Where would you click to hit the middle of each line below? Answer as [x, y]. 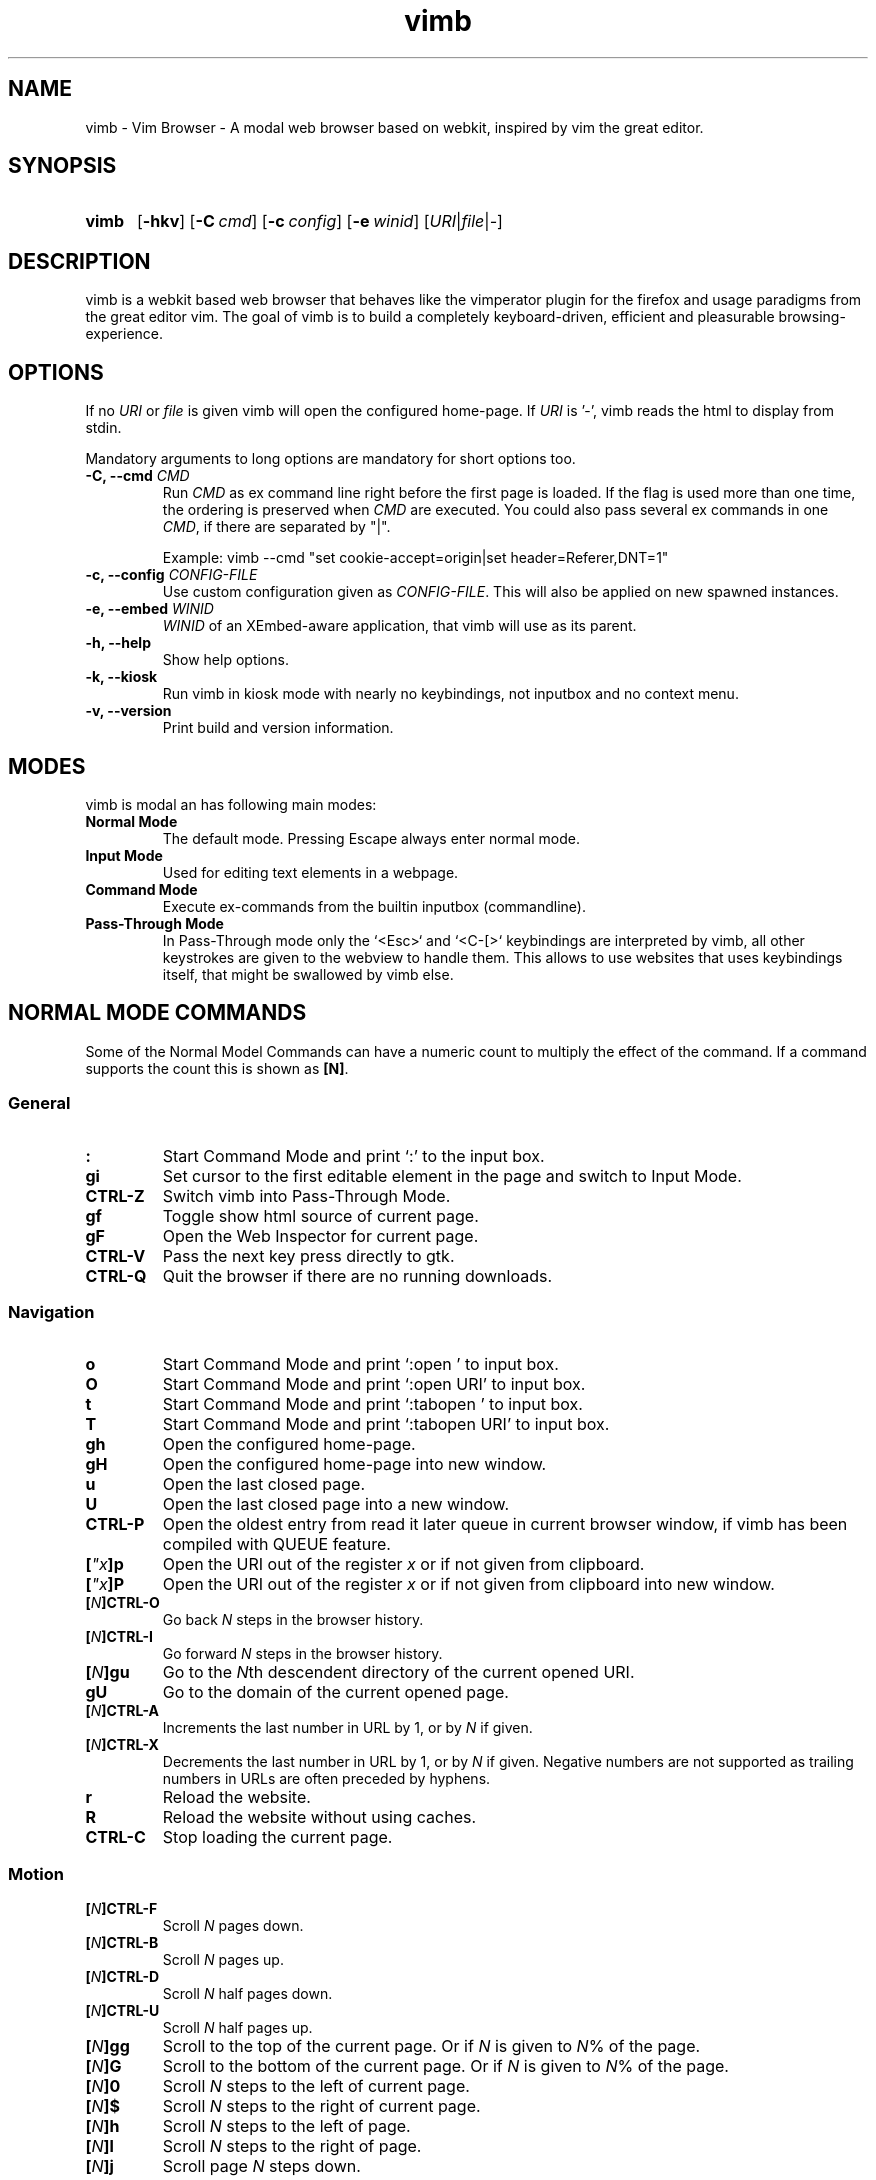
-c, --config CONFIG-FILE [171, 575]
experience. [124, 334]
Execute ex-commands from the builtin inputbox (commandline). [374, 906]
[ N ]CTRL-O [122, 1603]
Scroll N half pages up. [237, 2028]
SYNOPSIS [62, 166]
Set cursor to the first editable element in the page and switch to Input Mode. [452, 1175]
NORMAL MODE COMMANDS [157, 1013]
